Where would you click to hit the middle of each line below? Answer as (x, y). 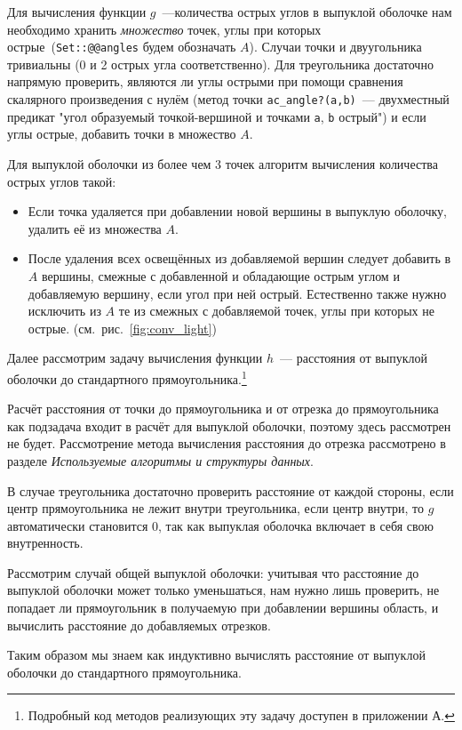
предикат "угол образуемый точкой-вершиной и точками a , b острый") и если (217, 116)
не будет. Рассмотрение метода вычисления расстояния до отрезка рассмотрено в (227, 443)
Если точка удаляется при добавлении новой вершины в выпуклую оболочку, (237, 211)
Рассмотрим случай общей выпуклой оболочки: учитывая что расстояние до (213, 572)
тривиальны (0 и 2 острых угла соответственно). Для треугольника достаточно (220, 64)
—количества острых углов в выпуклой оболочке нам (307, 12)
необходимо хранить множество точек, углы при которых (164, 29)
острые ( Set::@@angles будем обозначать (122, 47)
